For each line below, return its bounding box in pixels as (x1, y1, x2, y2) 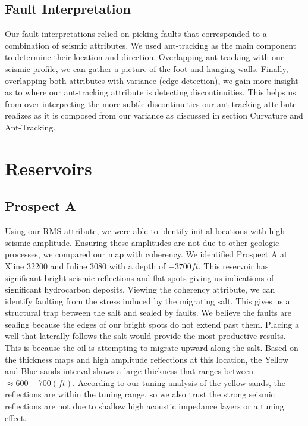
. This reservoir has (198, 259, 269, 272)
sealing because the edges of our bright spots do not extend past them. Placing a (5, 318, 299, 330)
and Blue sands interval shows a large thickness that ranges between (5, 365, 254, 377)
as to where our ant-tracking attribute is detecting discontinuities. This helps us (5, 86, 296, 98)
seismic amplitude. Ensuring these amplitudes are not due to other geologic (5, 236, 279, 248)
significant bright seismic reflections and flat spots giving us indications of (5, 271, 274, 284)
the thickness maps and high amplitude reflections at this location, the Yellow (5, 353, 289, 365)
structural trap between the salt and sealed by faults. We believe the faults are (5, 306, 291, 319)
